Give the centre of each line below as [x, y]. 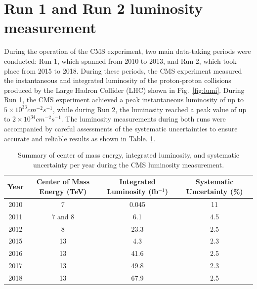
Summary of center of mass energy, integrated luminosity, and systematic [128, 155]
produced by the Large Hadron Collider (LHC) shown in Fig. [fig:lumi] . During [124, 90]
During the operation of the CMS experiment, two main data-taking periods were [128, 51]
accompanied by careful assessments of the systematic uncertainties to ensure [121, 129]
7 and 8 [63, 216]
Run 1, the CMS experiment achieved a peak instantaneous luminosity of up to [124, 100]
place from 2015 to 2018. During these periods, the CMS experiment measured [123, 70]
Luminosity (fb [133, 191]
